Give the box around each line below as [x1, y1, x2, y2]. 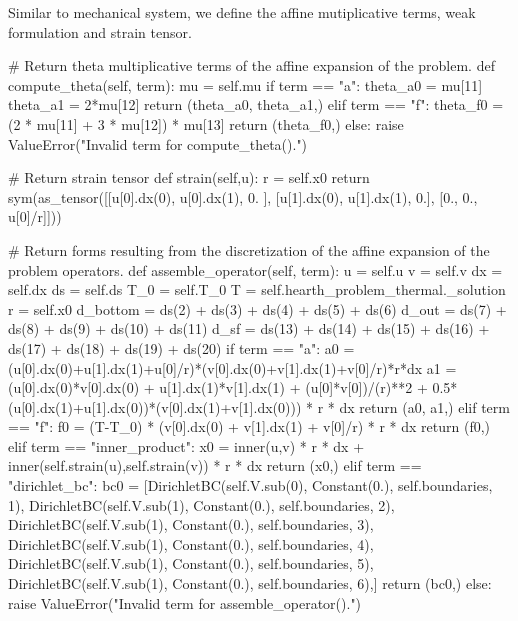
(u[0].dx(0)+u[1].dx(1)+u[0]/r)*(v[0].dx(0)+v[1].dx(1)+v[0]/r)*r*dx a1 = [8, 357, 457, 378]
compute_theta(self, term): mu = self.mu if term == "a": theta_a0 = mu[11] [8, 74, 483, 95]
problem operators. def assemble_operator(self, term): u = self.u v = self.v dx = [8, 259, 503, 280]
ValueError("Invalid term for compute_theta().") [8, 133, 308, 154]
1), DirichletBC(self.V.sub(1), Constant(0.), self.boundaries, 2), [8, 494, 395, 515]
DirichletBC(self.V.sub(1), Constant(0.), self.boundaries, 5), [8, 553, 374, 574]
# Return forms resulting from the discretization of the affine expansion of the [8, 239, 490, 260]
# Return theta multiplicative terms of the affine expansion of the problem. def [8, 55, 495, 76]
